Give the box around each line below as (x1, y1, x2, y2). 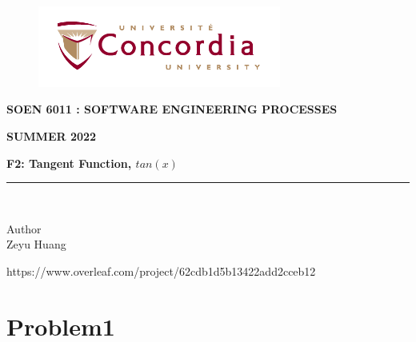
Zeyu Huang (6, 236, 66, 253)
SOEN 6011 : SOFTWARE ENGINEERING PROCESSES (6, 101, 338, 117)
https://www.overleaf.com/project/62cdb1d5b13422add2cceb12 (6, 262, 316, 279)
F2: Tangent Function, (6, 154, 132, 171)
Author (6, 220, 42, 237)
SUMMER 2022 (6, 127, 97, 144)
